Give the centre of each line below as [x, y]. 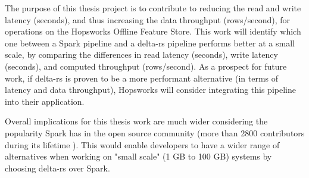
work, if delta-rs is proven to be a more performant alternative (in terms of [142, 78]
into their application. [45, 101]
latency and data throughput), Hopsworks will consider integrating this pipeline [150, 90]
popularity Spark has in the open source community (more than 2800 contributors [155, 132]
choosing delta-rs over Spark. [57, 168]
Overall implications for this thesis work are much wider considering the [136, 121]
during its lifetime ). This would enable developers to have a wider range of [142, 144]
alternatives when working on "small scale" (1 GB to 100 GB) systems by [138, 156]
